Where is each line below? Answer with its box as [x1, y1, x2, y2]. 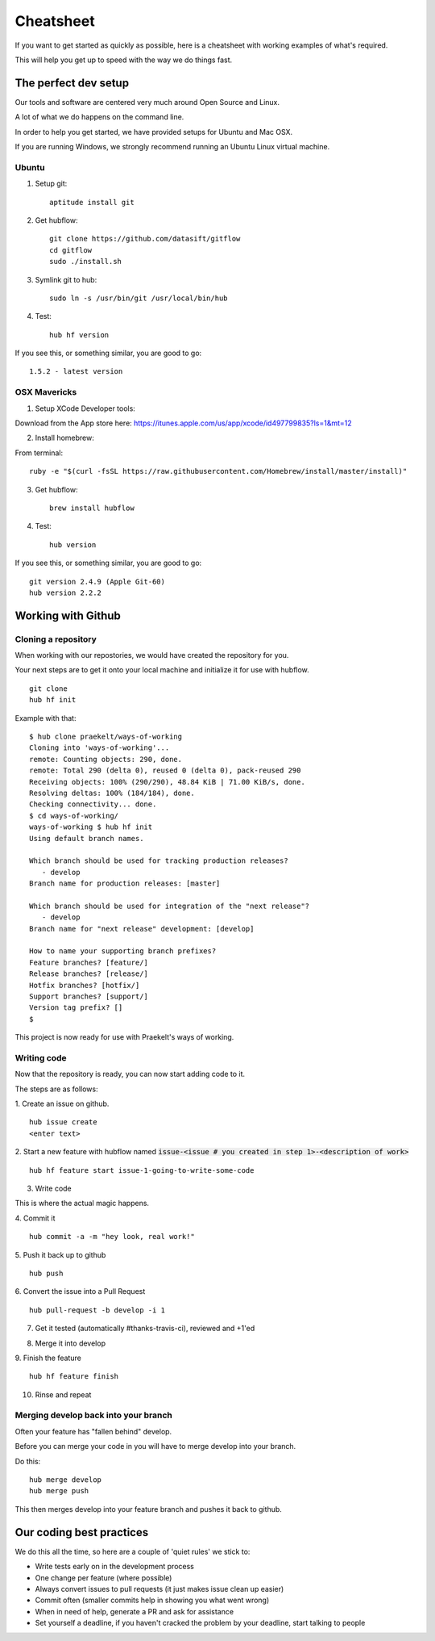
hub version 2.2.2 [29, 588, 102, 597]
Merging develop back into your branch [14, 1409, 172, 1421]
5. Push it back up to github [14, 1250, 106, 1259]
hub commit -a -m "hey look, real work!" [29, 1232, 195, 1241]
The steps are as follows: [14, 1084, 98, 1094]
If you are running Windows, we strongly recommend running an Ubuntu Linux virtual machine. [14, 142, 330, 152]
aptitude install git [49, 198, 135, 207]
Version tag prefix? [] [29, 1003, 123, 1012]
